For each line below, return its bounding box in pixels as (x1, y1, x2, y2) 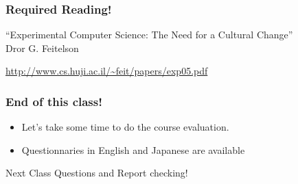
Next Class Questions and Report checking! (5, 166, 188, 180)
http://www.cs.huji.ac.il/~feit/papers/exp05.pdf (5, 64, 208, 78)
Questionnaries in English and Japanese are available (21, 142, 245, 157)
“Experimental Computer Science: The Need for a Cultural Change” (5, 27, 293, 42)
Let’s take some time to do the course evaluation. (21, 120, 229, 134)
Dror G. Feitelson (5, 40, 79, 55)
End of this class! (5, 92, 102, 109)
